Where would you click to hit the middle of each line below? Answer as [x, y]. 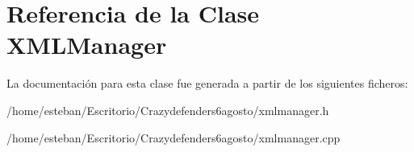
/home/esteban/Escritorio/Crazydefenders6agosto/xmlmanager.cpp [174, 137]
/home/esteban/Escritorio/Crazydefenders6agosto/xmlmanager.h [168, 110]
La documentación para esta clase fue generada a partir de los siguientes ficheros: [207, 83]
